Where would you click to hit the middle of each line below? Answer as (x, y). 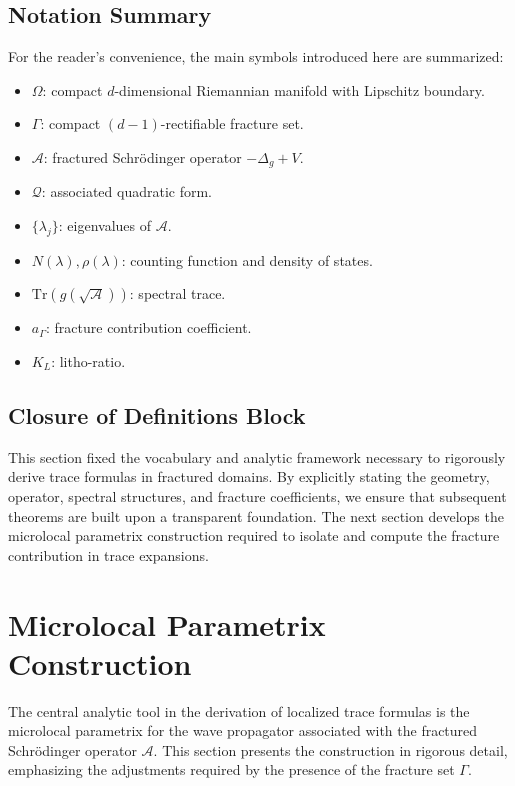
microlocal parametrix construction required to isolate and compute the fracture (254, 535)
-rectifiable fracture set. (232, 123)
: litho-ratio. (88, 361)
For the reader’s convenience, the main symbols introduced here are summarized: (256, 56)
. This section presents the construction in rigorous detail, (330, 749)
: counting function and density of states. (247, 259)
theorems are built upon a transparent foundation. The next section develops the (256, 515)
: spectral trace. (177, 293)
